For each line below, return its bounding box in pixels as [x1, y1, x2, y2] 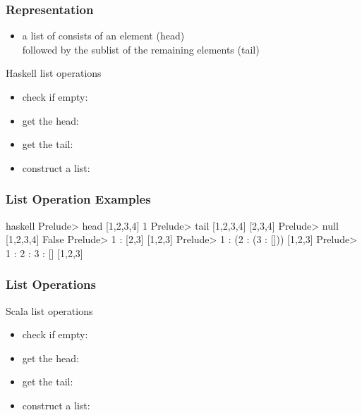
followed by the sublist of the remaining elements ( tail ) [22, 42, 260, 56]
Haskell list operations [6, 66, 102, 80]
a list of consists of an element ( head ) [22, 28, 185, 43]
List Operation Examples [6, 190, 151, 208]
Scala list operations [6, 303, 93, 318]
